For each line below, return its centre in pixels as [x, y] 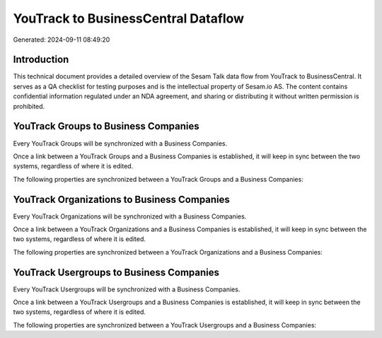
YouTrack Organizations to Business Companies [121, 199]
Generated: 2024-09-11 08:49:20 [62, 40]
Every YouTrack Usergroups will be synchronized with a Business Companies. [127, 289]
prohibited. [29, 106]
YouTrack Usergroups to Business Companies [116, 272]
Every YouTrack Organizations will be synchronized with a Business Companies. [130, 216]
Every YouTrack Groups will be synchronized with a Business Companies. [120, 143]
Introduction [41, 60]
